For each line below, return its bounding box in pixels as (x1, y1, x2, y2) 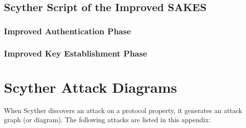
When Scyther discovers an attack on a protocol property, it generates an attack (4, 105, 243, 115)
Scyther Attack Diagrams (4, 77, 177, 97)
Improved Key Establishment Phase (4, 47, 147, 59)
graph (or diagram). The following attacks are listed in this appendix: (4, 114, 211, 125)
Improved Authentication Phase (4, 25, 131, 37)
